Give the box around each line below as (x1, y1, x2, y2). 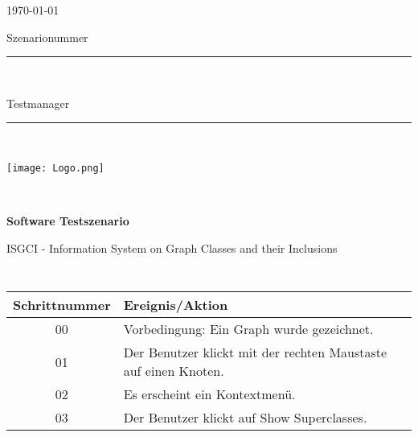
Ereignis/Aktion (123, 295, 228, 315)
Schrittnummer (13, 295, 111, 315)
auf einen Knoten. (123, 361, 224, 381)
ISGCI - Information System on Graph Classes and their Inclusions (6, 239, 338, 256)
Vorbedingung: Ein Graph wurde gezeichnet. (123, 320, 374, 339)
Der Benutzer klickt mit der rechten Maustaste (123, 343, 387, 362)
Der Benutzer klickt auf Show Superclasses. (123, 408, 367, 427)
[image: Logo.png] (6, 162, 104, 174)
